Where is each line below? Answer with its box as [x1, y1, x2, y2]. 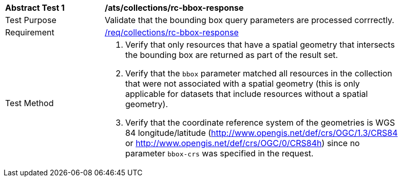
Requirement [5, 27, 54, 37]
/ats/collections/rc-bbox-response [105, 3, 244, 13]
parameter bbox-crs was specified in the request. [125, 148, 314, 158]
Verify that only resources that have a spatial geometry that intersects [125, 39, 395, 50]
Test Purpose [5, 15, 56, 25]
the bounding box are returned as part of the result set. [125, 50, 338, 60]
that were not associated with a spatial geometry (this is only [125, 78, 360, 89]
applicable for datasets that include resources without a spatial [125, 89, 368, 99]
